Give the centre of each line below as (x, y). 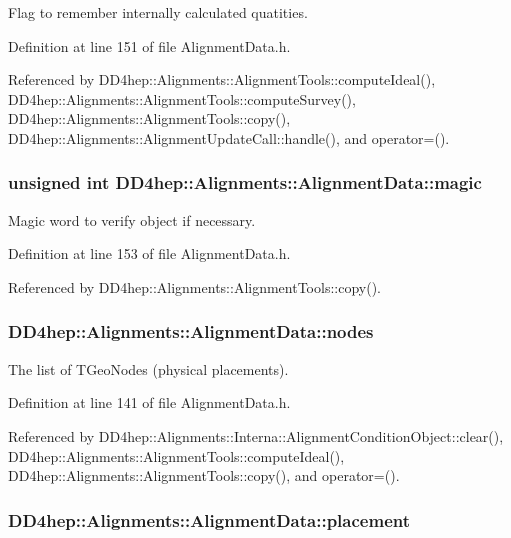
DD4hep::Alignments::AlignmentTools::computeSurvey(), (182, 98)
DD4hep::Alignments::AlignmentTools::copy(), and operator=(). (204, 475)
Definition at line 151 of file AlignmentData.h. (149, 45)
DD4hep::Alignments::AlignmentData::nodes (191, 331)
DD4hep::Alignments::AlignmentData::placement (209, 519)
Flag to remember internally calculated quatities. (158, 12)
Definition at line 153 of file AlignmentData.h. (149, 253)
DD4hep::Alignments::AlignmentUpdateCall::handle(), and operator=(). (229, 137)
